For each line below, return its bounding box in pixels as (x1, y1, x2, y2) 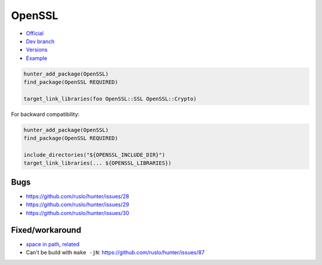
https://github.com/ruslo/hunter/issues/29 (26, 201, 129, 208)
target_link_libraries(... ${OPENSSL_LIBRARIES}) (23, 160, 172, 166)
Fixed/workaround (11, 225, 82, 235)
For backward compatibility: (11, 111, 80, 118)
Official (26, 30, 44, 37)
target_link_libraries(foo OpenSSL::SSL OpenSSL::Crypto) (23, 95, 197, 102)
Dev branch (26, 37, 55, 45)
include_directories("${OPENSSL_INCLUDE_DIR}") (23, 152, 165, 159)
